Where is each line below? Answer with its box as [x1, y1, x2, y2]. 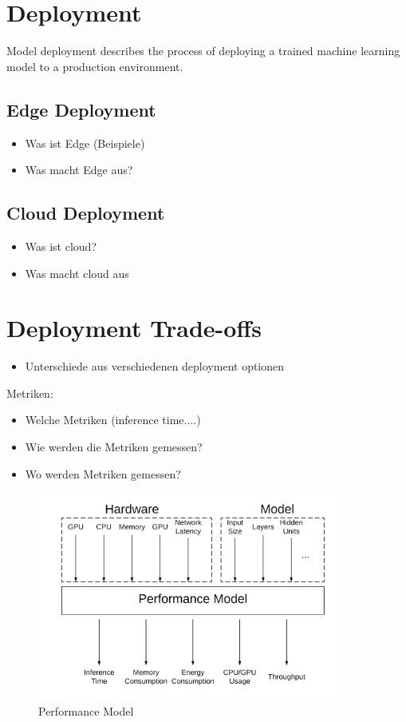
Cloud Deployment [6, 200, 165, 225]
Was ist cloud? [25, 237, 97, 254]
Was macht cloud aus [25, 264, 129, 281]
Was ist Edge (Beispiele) [25, 134, 145, 151]
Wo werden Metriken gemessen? [25, 465, 181, 482]
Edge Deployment [6, 97, 156, 121]
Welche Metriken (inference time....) [25, 411, 201, 428]
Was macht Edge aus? [25, 161, 133, 178]
